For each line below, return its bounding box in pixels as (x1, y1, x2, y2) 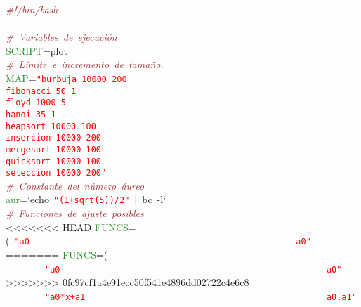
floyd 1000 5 (6, 98, 66, 108)
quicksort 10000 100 (6, 156, 102, 166)
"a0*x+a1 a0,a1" (45, 292, 357, 302)
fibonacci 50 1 (6, 86, 77, 96)
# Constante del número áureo (6, 178, 145, 192)
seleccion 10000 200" (6, 168, 107, 178)
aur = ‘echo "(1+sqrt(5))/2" (6, 192, 130, 207)
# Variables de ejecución (6, 30, 117, 44)
